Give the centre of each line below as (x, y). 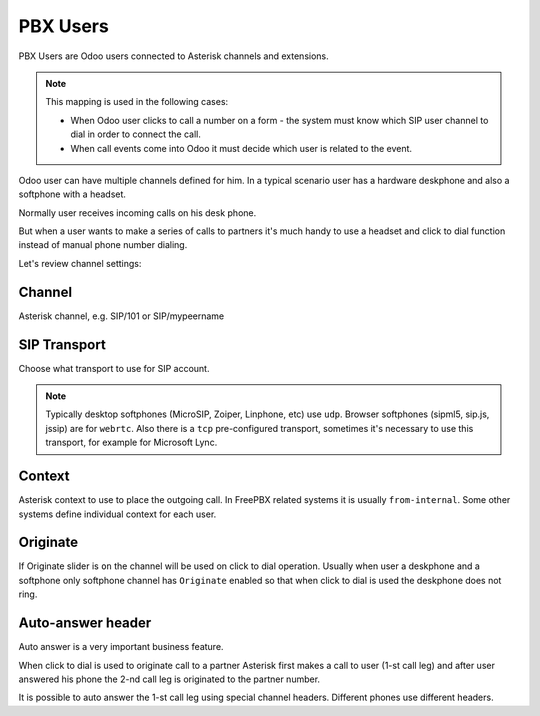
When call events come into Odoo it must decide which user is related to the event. (241, 148)
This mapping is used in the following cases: (137, 102)
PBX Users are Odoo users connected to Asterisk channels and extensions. (173, 56)
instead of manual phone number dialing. (103, 245)
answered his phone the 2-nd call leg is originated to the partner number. (169, 679)
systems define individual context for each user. (117, 514)
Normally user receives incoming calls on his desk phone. (137, 212)
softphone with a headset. (72, 194)
